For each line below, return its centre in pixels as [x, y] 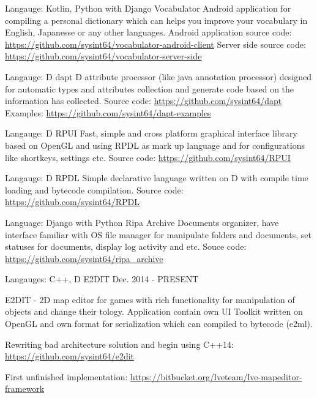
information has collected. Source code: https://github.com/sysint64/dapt [144, 101]
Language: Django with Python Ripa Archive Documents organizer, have [142, 222]
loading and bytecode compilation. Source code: [94, 190]
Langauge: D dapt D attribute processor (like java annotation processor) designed [158, 76]
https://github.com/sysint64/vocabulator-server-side [103, 56]
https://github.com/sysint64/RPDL [72, 202]
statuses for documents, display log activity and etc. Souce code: [126, 246]
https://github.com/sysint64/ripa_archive [84, 258]
